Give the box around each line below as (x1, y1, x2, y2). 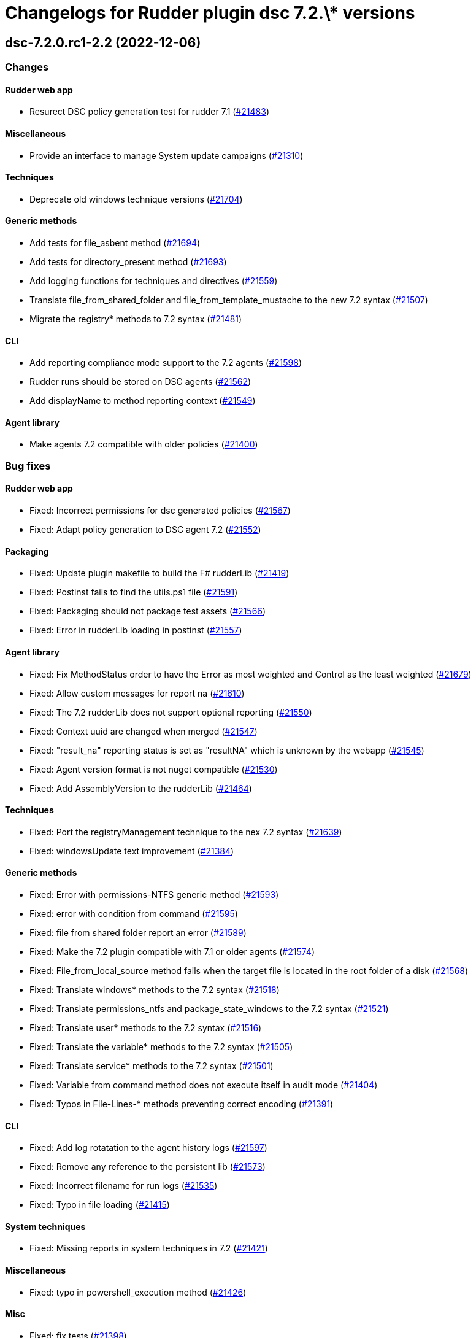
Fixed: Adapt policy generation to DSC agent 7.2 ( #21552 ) (29, 524, 261, 535)
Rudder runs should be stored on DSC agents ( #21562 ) (29, 376, 251, 387)
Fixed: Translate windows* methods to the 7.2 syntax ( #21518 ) (29, 984, 280, 995)
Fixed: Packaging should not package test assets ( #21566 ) (29, 606, 266, 617)
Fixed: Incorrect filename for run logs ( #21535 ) (29, 1180, 218, 1191)
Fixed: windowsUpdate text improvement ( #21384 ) (29, 845, 234, 856)
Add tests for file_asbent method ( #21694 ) (29, 238, 201, 249)
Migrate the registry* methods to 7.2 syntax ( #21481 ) (29, 314, 242, 325)
